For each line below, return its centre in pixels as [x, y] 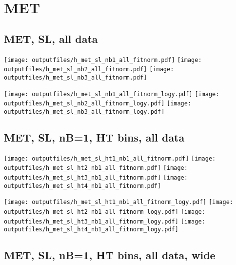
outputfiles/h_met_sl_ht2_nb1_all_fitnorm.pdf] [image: [96, 168]
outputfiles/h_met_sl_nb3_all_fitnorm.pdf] [76, 77]
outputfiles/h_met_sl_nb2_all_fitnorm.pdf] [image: [89, 70]
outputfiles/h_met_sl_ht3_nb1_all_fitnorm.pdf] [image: [96, 178]
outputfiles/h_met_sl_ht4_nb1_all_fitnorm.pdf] [83, 186]
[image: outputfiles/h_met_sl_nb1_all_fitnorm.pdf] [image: [103, 60]
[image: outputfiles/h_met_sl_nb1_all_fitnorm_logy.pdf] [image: [112, 94]
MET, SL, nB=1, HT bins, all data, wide [110, 255]
